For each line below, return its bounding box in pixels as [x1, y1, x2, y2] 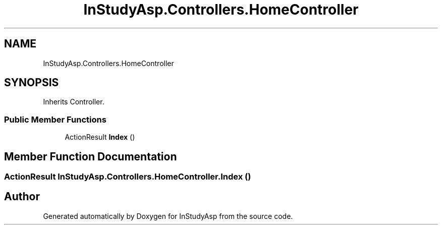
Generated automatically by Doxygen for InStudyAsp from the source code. [43, 211, 293, 220]
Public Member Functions [4, 114, 106, 125]
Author [4, 190, 40, 203]
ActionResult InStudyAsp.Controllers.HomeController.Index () [4, 171, 251, 182]
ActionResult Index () [65, 133, 135, 142]
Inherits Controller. [43, 97, 104, 106]
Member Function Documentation [4, 150, 177, 163]
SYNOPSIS [4, 76, 59, 89]
